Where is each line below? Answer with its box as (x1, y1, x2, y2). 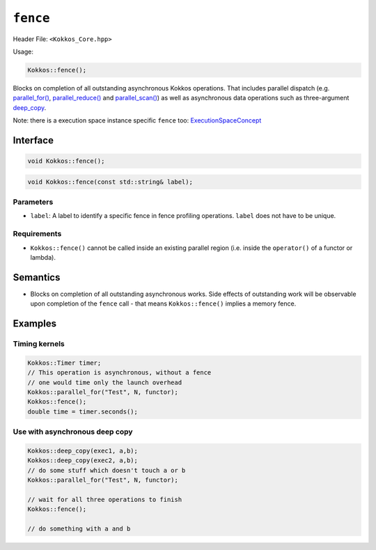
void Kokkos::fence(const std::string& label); (27, 178, 193, 186)
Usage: (13, 47, 34, 56)
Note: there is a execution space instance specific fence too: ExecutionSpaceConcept (13, 116, 262, 125)
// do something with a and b (27, 525, 131, 533)
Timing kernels (13, 339, 65, 348)
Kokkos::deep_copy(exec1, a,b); (27, 446, 139, 455)
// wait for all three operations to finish (27, 495, 182, 503)
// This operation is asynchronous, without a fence (27, 369, 212, 377)
